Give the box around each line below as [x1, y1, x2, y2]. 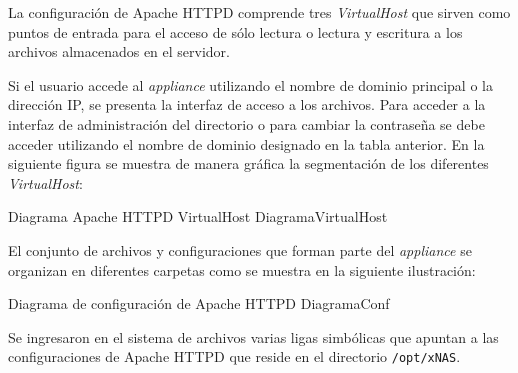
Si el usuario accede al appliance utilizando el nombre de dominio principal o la [8, 74, 493, 95]
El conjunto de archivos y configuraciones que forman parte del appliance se [8, 239, 472, 260]
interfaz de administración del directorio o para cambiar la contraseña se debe [8, 113, 485, 134]
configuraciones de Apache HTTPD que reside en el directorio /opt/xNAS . [8, 346, 461, 367]
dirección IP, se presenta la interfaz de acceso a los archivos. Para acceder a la [8, 94, 486, 115]
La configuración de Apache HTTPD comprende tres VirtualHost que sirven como [8, 2, 511, 22]
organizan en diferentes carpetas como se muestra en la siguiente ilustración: [8, 259, 476, 280]
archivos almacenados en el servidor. [8, 41, 230, 62]
